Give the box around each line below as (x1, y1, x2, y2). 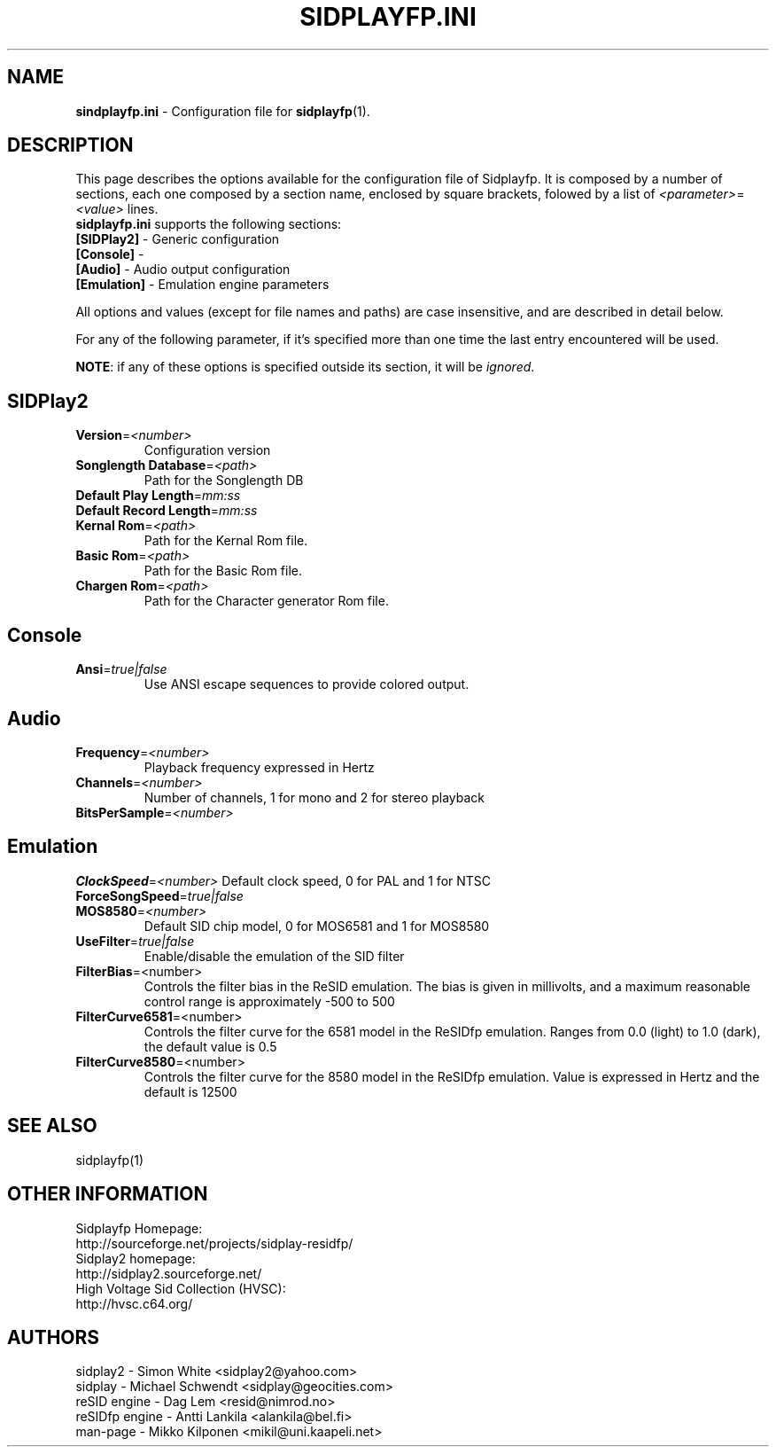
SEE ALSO (7, 1114, 97, 1137)
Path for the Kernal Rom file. (144, 533, 308, 549)
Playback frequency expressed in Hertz (144, 759, 375, 775)
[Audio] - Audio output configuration (75, 262, 291, 278)
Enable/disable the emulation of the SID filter (144, 948, 405, 964)
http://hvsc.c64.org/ (75, 1295, 193, 1311)
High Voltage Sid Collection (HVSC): (75, 1280, 286, 1296)
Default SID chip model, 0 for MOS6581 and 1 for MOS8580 (144, 918, 490, 934)
